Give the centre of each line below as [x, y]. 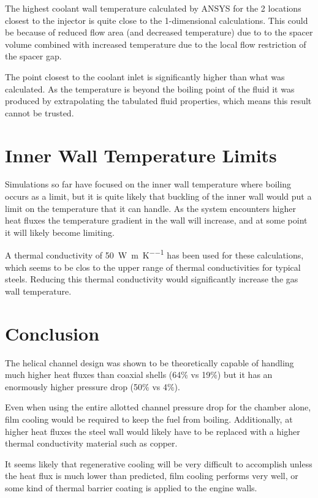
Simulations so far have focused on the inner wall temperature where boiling [148, 184]
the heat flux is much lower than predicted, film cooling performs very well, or [152, 476]
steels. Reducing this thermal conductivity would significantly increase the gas [152, 279]
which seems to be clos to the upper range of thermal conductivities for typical [153, 267]
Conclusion [52, 333]
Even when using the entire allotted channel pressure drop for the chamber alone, [158, 407]
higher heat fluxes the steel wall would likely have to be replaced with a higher [153, 431]
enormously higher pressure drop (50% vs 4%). [93, 386]
